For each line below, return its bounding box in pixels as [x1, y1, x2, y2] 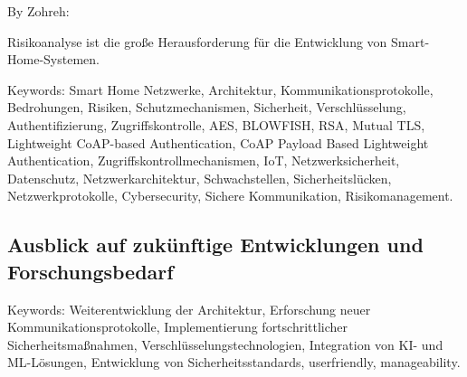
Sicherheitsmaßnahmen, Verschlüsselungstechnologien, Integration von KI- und [7, 335, 443, 353]
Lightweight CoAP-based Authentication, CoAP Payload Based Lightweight [7, 133, 429, 152]
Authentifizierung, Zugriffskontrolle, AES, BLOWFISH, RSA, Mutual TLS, [7, 115, 425, 134]
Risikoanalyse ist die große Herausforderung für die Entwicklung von [7, 32, 387, 51]
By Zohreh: [7, 2, 70, 20]
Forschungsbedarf [7, 257, 174, 285]
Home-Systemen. [7, 50, 100, 69]
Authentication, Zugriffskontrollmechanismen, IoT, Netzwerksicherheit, [7, 151, 400, 170]
